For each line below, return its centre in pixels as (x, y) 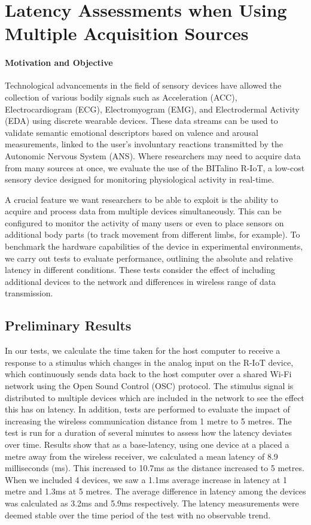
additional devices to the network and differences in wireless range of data (141, 281)
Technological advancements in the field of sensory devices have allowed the (143, 85)
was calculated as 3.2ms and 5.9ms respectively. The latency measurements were (152, 503)
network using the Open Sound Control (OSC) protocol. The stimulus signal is (149, 386)
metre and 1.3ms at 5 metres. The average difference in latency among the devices (155, 491)
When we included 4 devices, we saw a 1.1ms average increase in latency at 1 (146, 479)
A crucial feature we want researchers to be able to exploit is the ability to (141, 199)
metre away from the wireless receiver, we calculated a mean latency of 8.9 (141, 456)
